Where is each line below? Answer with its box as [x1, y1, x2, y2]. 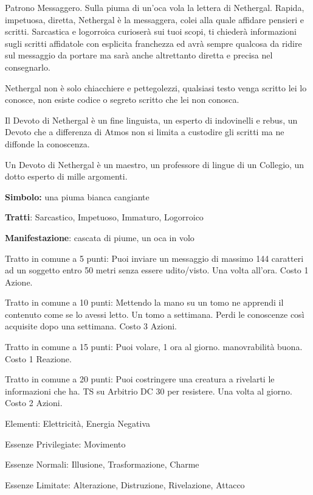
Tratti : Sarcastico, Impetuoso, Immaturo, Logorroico [5, 211, 204, 223]
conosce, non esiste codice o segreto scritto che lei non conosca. [5, 93, 239, 106]
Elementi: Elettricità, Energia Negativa [5, 417, 151, 430]
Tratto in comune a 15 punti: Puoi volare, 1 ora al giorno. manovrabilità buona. [5, 340, 303, 353]
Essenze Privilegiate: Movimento [5, 437, 126, 450]
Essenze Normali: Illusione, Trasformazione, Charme [5, 458, 199, 471]
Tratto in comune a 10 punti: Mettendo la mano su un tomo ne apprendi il [5, 296, 284, 309]
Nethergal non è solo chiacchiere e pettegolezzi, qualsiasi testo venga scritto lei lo [5, 81, 307, 94]
